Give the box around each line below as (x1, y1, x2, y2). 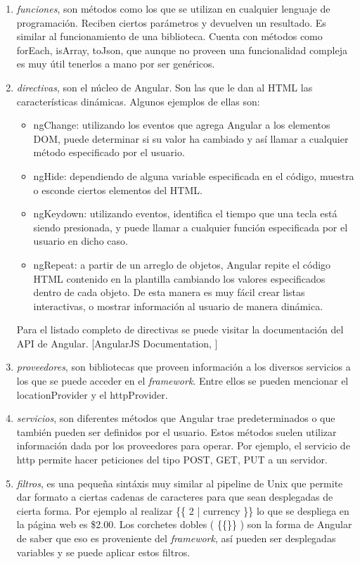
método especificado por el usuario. (33, 145, 185, 160)
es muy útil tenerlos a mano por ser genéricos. (16, 56, 215, 71)
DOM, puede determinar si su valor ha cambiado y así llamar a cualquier (33, 131, 349, 146)
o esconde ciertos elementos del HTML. (33, 182, 202, 197)
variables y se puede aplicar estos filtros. (16, 544, 191, 559)
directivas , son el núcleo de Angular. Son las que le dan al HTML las (16, 79, 313, 94)
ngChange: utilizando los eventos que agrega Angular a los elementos (33, 117, 330, 132)
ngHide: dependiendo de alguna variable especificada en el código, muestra (33, 168, 354, 183)
